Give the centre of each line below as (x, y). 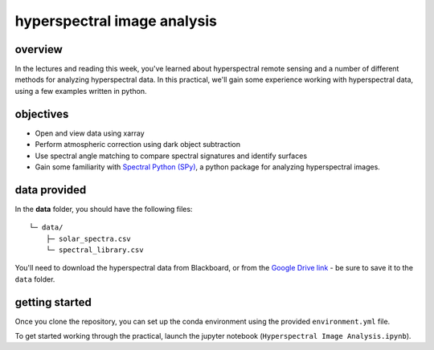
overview (39, 49)
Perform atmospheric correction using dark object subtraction (138, 144)
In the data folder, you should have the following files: (104, 209)
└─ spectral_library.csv (94, 250)
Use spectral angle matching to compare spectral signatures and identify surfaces (171, 156)
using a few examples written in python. (81, 91)
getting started (53, 302)
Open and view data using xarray (90, 133)
